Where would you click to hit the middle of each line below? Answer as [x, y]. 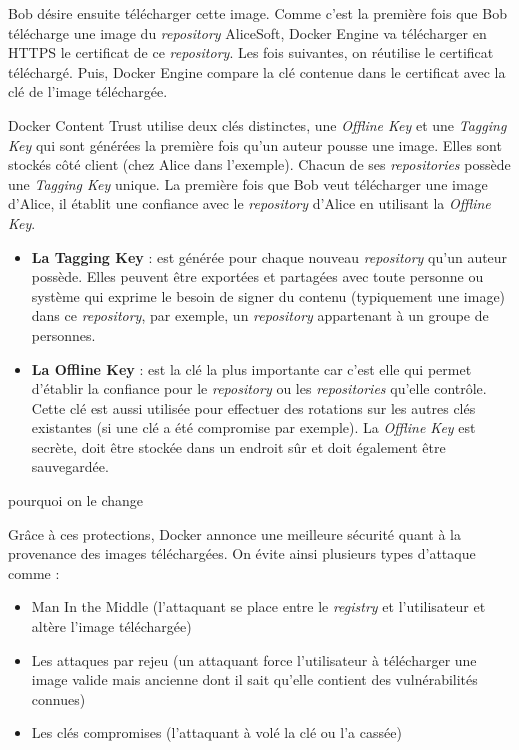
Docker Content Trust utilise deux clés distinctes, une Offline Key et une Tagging [257, 124]
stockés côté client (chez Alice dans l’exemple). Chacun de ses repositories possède [259, 164]
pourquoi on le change [76, 500]
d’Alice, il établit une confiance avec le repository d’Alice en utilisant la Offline [249, 203]
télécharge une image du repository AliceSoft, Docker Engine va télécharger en [247, 32]
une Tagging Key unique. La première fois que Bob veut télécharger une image [248, 183]
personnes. [63, 334]
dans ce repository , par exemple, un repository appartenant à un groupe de [260, 315]
